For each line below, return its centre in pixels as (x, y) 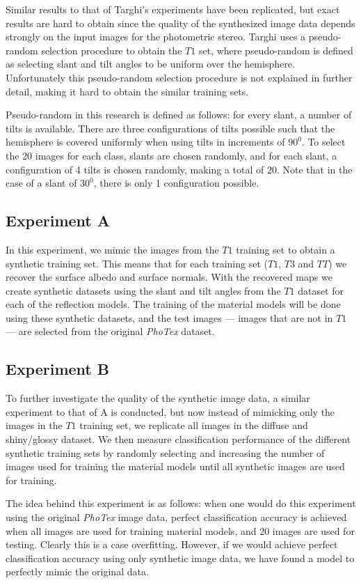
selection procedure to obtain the (112, 50)
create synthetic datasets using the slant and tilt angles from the (143, 290)
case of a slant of (41, 183)
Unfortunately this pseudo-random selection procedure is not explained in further (179, 77)
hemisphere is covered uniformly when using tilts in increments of (145, 142)
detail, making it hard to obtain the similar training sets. (127, 91)
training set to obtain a (286, 249)
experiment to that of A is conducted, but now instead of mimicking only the (170, 411)
